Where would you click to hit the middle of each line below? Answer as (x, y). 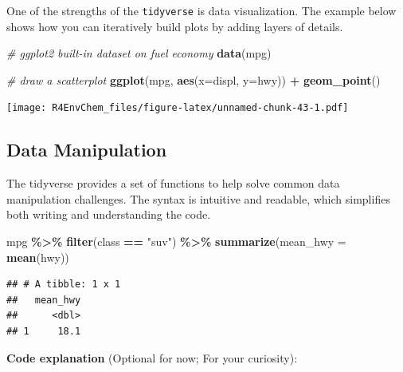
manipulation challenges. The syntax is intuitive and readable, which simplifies (198, 198)
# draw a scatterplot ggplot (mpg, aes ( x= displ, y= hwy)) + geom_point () (194, 79)
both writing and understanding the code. (109, 214)
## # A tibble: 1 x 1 (64, 285)
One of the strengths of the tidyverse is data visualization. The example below (201, 10)
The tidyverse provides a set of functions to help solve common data (173, 183)
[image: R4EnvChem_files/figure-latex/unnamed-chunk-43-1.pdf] (178, 108)
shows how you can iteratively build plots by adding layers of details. (175, 26)
